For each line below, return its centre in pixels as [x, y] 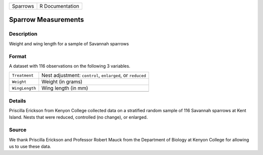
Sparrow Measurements [47, 20]
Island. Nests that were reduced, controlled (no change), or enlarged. [78, 117]
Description [23, 34]
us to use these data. [30, 146]
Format [18, 56]
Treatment [23, 75]
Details [18, 101]
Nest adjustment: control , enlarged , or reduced [94, 76]
